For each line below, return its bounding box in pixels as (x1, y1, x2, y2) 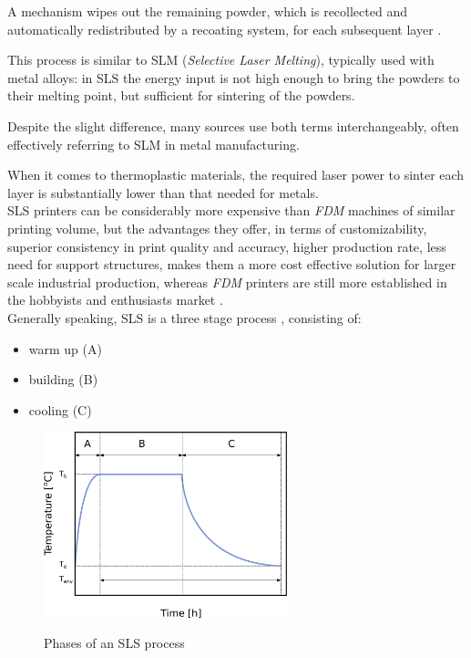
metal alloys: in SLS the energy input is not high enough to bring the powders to (7, 68, 460, 87)
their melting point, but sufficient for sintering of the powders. (7, 86, 355, 105)
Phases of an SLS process (44, 633, 185, 653)
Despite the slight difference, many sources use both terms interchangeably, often (7, 116, 459, 135)
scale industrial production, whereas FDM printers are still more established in (7, 272, 447, 291)
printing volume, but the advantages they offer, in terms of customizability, (7, 218, 427, 237)
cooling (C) (28, 400, 92, 419)
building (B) (28, 370, 98, 389)
